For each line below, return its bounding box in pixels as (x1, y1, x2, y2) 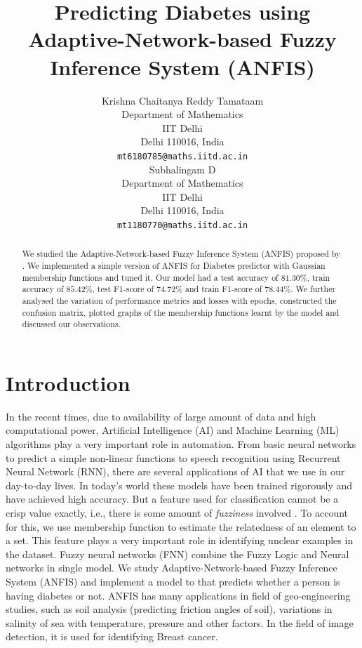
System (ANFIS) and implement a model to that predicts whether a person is (6, 574, 340, 589)
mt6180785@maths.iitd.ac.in (116, 151, 248, 161)
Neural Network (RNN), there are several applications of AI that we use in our (6, 464, 345, 479)
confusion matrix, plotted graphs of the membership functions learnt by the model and (22, 306, 340, 318)
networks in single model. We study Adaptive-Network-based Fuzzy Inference (6, 560, 337, 575)
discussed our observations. (22, 318, 121, 330)
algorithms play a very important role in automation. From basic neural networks (6, 437, 356, 451)
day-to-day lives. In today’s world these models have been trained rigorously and (6, 477, 353, 492)
